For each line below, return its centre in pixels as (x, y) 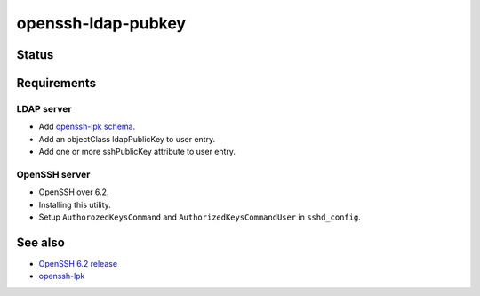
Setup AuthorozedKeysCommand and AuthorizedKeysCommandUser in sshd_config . (200, 217)
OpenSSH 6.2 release (78, 263)
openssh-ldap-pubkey (101, 23)
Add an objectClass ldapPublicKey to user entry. (127, 139)
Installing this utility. (75, 204)
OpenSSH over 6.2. (74, 192)
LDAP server (44, 108)
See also (41, 242)
